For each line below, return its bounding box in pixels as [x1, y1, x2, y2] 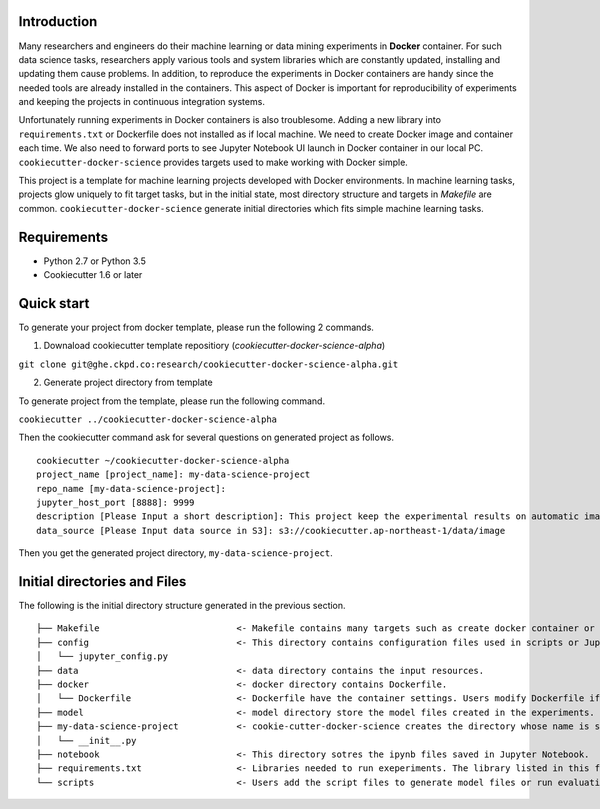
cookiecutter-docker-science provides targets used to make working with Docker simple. [18, 156, 409, 168]
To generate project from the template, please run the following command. [18, 395, 325, 407]
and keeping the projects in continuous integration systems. [18, 96, 265, 108]
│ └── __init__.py [36, 735, 137, 746]
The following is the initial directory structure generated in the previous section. [18, 600, 346, 611]
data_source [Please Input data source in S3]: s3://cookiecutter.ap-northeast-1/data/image [36, 525, 506, 536]
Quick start [18, 295, 90, 312]
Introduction [18, 13, 98, 30]
